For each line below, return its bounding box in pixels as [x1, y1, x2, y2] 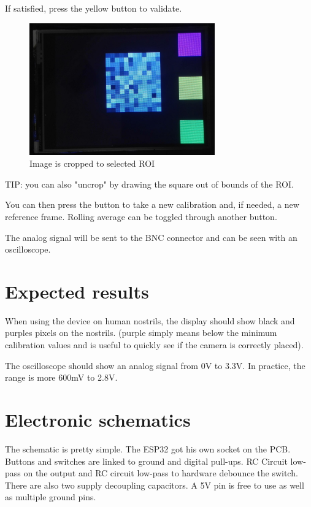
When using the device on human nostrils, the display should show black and [5, 314, 295, 327]
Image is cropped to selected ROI [29, 157, 155, 170]
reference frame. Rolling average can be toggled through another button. [5, 210, 277, 223]
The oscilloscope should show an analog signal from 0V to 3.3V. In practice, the [5, 359, 305, 372]
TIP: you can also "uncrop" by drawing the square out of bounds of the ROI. [5, 177, 294, 190]
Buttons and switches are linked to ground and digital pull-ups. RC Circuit [5, 454, 288, 467]
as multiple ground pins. [5, 490, 96, 503]
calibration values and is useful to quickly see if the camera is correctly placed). [5, 338, 304, 351]
